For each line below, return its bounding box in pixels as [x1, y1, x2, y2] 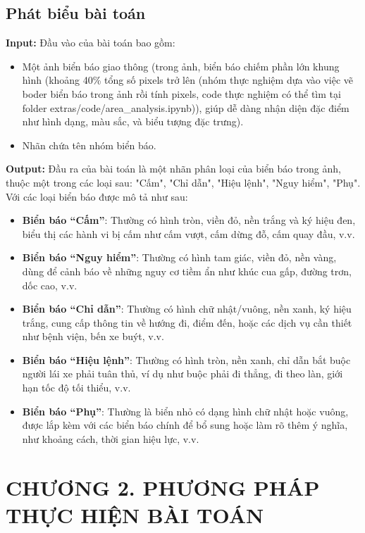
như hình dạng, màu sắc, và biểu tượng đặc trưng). [22, 114, 244, 129]
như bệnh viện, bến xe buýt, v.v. [22, 329, 164, 344]
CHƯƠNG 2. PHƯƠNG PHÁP [6, 472, 320, 501]
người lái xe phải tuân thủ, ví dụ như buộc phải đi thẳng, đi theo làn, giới [22, 366, 343, 381]
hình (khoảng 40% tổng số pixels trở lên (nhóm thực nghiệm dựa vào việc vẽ [22, 73, 353, 87]
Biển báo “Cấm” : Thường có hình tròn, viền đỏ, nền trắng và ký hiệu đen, [22, 213, 356, 227]
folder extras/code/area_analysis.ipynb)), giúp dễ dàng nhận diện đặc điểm [22, 100, 349, 115]
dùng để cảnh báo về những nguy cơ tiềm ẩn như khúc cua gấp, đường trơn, [22, 263, 352, 278]
